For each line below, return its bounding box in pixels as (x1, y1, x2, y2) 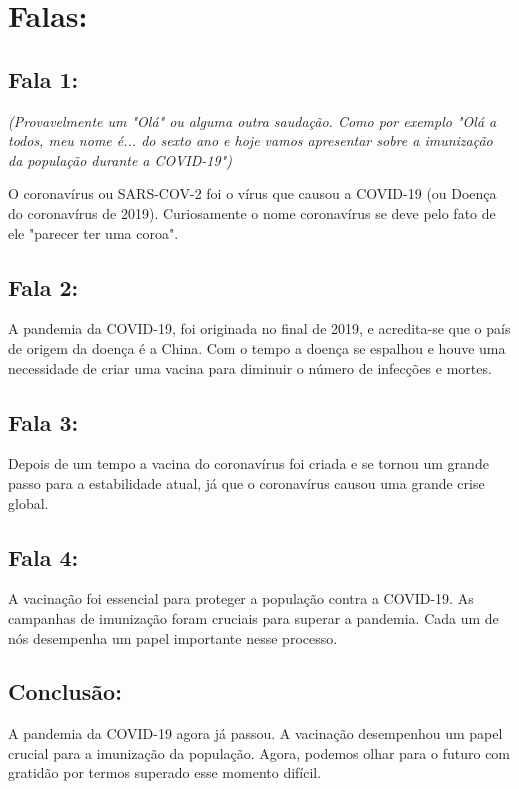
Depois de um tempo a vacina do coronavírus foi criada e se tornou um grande (8, 453, 489, 474)
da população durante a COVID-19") (8, 149, 232, 170)
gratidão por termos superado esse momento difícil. (8, 762, 322, 783)
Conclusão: (8, 676, 122, 707)
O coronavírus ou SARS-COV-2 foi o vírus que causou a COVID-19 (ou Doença (8, 183, 497, 204)
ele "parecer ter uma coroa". (8, 222, 179, 243)
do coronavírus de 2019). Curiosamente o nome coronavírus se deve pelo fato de (8, 202, 496, 223)
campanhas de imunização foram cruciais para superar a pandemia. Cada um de (8, 607, 499, 628)
